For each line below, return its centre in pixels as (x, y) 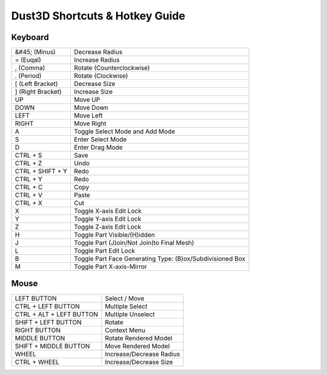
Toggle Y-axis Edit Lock (107, 219)
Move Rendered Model (137, 346)
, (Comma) (30, 68)
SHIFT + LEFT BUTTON (48, 322)
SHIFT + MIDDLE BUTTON (52, 346)
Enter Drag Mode (98, 147)
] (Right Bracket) (38, 92)
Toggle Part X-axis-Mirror (111, 267)
